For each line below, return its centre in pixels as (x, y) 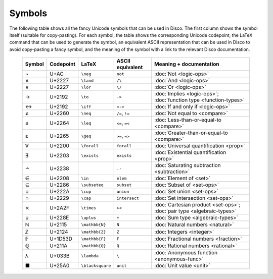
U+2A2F (60, 208)
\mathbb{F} (94, 239)
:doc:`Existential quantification (190, 152)
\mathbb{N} (94, 225)
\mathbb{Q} (94, 245)
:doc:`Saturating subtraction (188, 165)
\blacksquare (96, 266)
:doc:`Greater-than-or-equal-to (191, 133)
